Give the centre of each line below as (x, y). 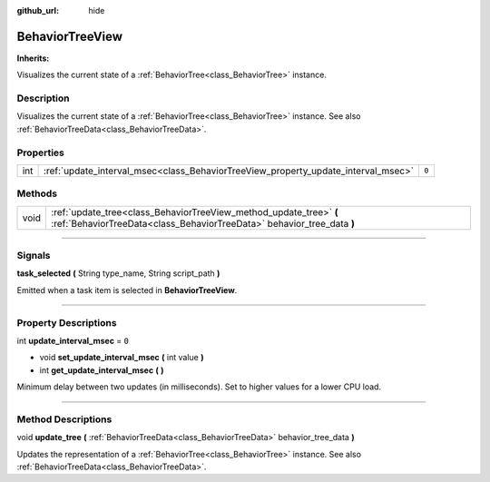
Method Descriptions (64, 419)
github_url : (38, 10)
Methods (37, 193)
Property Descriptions (67, 322)
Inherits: (33, 58)
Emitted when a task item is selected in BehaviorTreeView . (127, 290)
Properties (41, 152)
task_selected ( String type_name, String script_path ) (118, 273)
